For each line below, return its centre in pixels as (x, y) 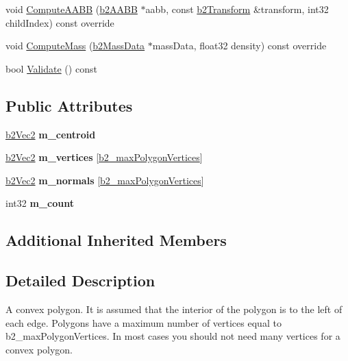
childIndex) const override (60, 22)
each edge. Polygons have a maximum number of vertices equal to (144, 322)
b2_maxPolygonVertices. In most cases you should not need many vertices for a (173, 336)
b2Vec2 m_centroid (51, 134)
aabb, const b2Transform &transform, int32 (237, 9)
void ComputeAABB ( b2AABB (72, 9)
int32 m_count (40, 203)
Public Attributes (69, 105)
